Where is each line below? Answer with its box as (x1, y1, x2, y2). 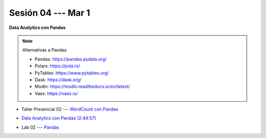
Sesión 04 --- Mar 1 (9, 7, 91, 18)
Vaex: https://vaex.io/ (34, 90, 78, 96)
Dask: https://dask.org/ (34, 77, 82, 83)
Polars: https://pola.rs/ (34, 63, 80, 69)
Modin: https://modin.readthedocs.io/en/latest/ (34, 83, 130, 89)
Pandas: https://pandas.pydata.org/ (34, 56, 107, 62)
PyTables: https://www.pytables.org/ (34, 70, 109, 76)
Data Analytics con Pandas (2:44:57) (21, 115, 96, 121)
